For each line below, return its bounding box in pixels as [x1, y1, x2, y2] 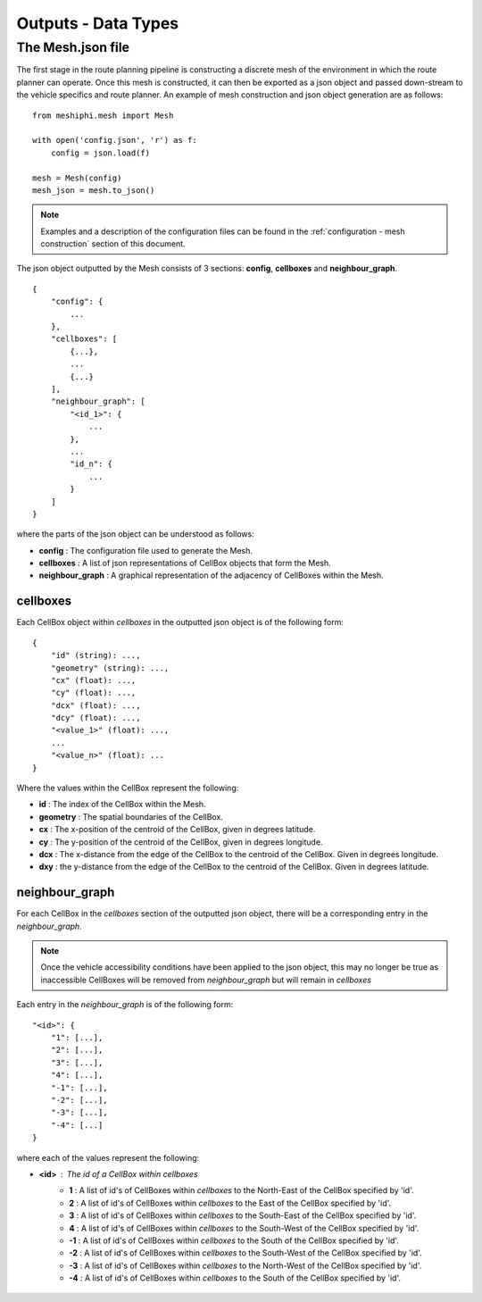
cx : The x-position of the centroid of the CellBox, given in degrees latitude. [38, 824, 316, 835]
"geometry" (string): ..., [50, 663, 170, 673]
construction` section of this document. [40, 238, 187, 249]
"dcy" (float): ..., [50, 713, 141, 723]
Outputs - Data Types [16, 13, 179, 33]
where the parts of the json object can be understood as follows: [16, 529, 254, 539]
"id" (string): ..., [50, 650, 141, 661]
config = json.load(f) [50, 147, 151, 158]
